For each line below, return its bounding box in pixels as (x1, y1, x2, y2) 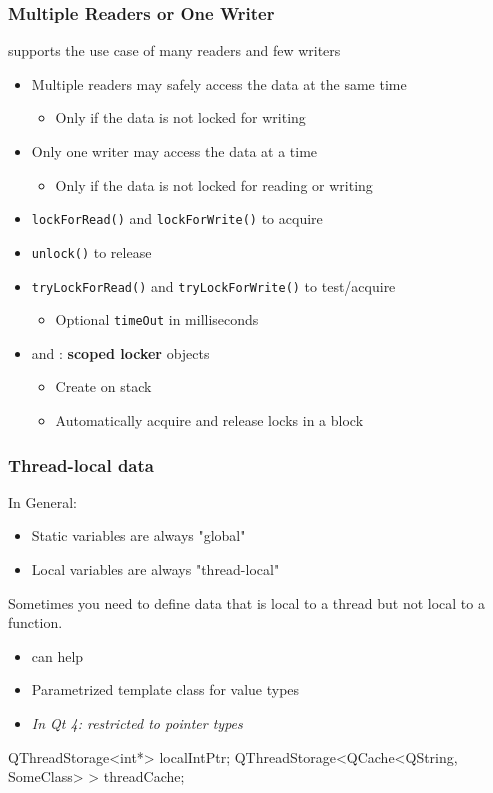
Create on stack (55, 376, 152, 397)
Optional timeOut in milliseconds (55, 309, 259, 330)
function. (8, 612, 63, 633)
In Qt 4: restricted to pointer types (31, 712, 243, 733)
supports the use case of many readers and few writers (8, 40, 341, 61)
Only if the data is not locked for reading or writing (55, 174, 373, 195)
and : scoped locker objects (31, 342, 210, 363)
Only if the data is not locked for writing (55, 107, 306, 128)
